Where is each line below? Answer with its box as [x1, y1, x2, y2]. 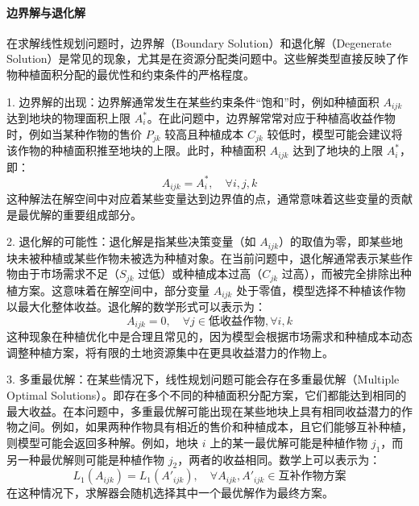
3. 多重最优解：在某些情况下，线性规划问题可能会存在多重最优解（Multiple [6, 371, 400, 388]
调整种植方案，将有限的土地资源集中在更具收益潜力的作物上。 [6, 343, 334, 360]
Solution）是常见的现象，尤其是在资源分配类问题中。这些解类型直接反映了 [6, 50, 397, 67]
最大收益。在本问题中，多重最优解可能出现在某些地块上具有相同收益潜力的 [6, 402, 401, 419]
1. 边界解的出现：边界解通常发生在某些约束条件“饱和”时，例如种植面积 [6, 93, 380, 110]
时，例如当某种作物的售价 [6, 125, 142, 142]
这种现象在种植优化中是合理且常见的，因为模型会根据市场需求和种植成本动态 [6, 328, 413, 345]
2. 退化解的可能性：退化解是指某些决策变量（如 [6, 233, 256, 250]
